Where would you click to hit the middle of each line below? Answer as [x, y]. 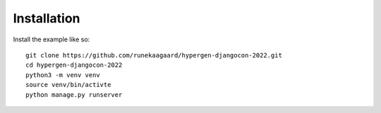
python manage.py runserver [74, 94]
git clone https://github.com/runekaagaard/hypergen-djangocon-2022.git [154, 55]
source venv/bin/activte [68, 85]
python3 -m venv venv [63, 75]
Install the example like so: [52, 39]
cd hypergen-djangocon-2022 [74, 65]
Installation [47, 18]
